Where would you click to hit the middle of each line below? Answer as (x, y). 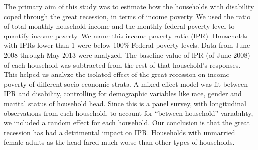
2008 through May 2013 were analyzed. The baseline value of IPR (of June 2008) (127, 55)
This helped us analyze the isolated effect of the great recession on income (117, 74)
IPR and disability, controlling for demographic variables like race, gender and (123, 94)
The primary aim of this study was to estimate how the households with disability (129, 6)
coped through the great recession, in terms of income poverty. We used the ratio (127, 16)
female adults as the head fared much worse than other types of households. (119, 142)
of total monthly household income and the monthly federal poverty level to (119, 26)
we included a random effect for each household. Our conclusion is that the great (127, 123)
